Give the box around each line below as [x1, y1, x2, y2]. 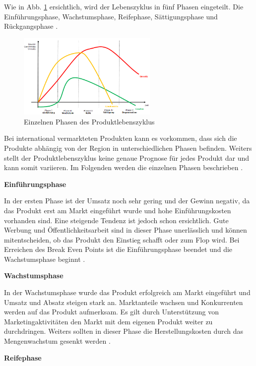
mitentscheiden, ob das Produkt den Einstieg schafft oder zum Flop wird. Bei [4, 234, 240, 244]
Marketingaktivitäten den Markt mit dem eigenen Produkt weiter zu [4, 316, 213, 326]
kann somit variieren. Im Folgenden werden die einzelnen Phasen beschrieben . [4, 162, 243, 173]
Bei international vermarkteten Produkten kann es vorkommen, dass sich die [4, 133, 237, 143]
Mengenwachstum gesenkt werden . [4, 336, 111, 346]
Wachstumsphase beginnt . [4, 253, 85, 264]
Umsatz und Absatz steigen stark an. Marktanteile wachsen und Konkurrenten [4, 297, 243, 307]
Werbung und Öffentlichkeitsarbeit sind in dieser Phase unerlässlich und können [4, 225, 247, 235]
